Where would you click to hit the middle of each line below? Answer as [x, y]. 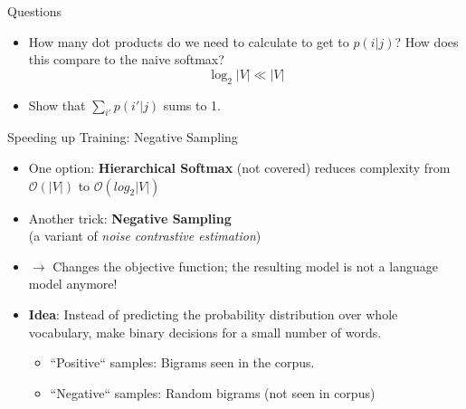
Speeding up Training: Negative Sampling [123, 137]
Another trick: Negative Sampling [130, 218]
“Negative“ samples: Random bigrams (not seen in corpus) [213, 392]
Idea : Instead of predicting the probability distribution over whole [213, 314]
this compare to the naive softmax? [126, 59]
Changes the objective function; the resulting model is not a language [245, 266]
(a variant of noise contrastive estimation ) [145, 236]
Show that [57, 105]
